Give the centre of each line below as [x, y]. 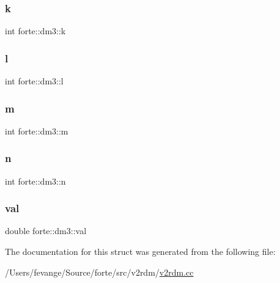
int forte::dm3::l [34, 81]
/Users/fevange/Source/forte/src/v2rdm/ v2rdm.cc [99, 272]
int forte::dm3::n [35, 181]
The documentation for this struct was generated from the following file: [140, 252]
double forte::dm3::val [46, 231]
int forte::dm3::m [37, 130]
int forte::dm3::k [35, 31]
